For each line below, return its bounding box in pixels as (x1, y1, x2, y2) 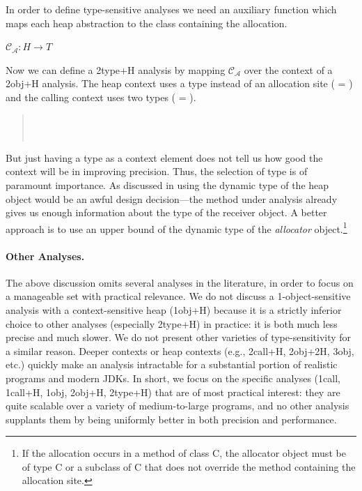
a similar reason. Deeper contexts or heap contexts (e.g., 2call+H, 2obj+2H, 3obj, (6, 343, 354, 358)
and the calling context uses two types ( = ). (6, 89, 196, 104)
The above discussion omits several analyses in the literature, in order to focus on (6, 275, 354, 289)
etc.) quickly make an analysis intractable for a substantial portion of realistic (6, 357, 338, 372)
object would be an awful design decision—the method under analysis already (6, 191, 338, 206)
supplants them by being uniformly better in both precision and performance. (6, 411, 337, 426)
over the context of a (244, 62, 333, 77)
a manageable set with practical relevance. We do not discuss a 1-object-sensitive (6, 289, 351, 303)
